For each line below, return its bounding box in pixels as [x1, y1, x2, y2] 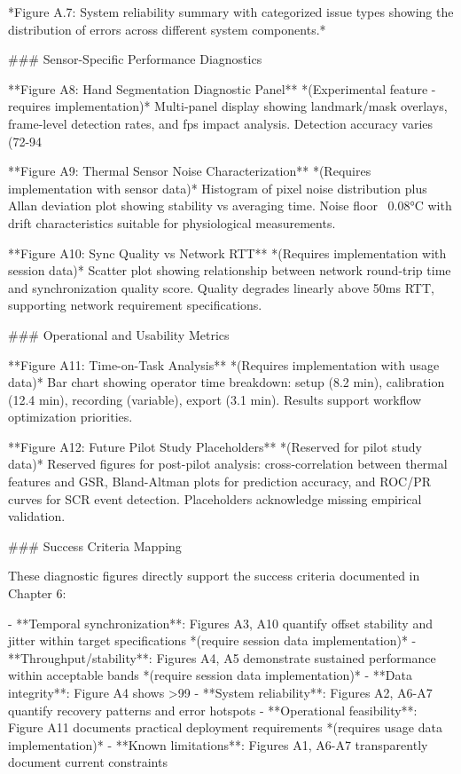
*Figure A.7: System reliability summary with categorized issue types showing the [8, 3, 454, 20]
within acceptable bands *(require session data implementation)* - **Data [8, 666, 412, 684]
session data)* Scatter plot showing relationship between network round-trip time [8, 261, 451, 280]
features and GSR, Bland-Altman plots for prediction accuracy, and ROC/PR [8, 472, 432, 491]
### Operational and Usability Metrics [8, 325, 230, 344]
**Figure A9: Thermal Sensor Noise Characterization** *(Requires [8, 162, 371, 180]
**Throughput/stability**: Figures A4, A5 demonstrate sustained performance [8, 648, 436, 667]
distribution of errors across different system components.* [8, 20, 326, 38]
